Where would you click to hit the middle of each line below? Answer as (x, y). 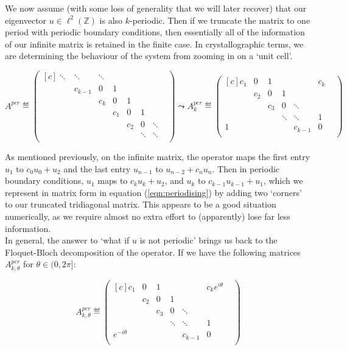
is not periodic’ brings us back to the (209, 240)
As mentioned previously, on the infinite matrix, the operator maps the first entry (158, 157)
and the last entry (97, 168)
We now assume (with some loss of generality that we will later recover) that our (156, 8)
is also (111, 20)
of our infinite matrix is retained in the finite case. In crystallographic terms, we (154, 44)
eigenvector (26, 20)
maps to (113, 180)
